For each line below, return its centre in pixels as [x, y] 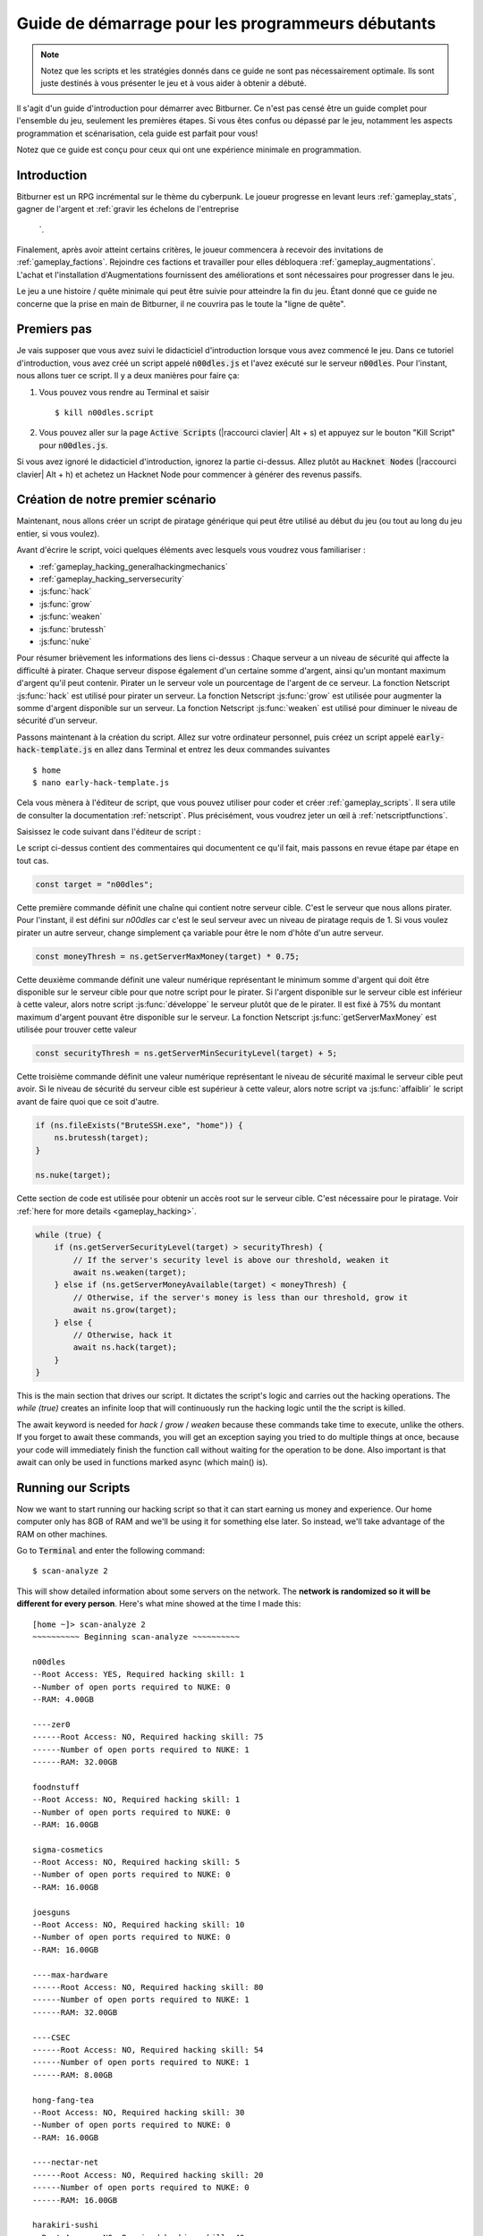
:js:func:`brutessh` [72, 629]
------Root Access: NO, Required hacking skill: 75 [148, 1737]
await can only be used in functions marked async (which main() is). [142, 1462]
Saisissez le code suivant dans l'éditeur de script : [109, 832]
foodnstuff [56, 1787]
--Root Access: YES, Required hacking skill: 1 [139, 1674]
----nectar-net [66, 2163]
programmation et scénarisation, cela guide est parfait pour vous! [137, 133]
